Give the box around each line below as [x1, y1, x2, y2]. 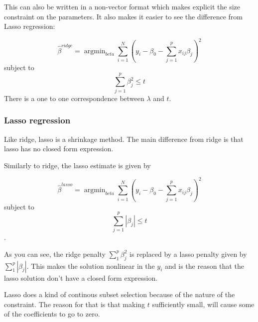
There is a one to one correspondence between [4, 93, 144, 103]
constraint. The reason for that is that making [4, 299, 145, 309]
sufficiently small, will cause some [152, 299, 255, 309]
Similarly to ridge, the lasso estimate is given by [4, 160, 151, 170]
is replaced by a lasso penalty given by [129, 248, 247, 259]
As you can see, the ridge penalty [4, 248, 106, 259]
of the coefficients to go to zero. [4, 309, 100, 319]
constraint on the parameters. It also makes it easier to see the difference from [4, 11, 243, 21]
